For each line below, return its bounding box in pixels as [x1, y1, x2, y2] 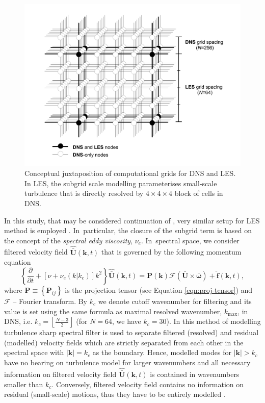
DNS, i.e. [4, 316, 33, 326]
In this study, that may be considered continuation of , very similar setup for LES [4, 215, 260, 225]
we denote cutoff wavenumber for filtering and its [98, 295, 252, 306]
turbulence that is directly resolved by [24, 188, 144, 198]
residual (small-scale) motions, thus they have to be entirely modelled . [4, 389, 226, 399]
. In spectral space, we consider [141, 235, 240, 245]
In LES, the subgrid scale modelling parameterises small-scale [24, 178, 217, 188]
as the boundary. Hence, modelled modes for [92, 347, 231, 358]
